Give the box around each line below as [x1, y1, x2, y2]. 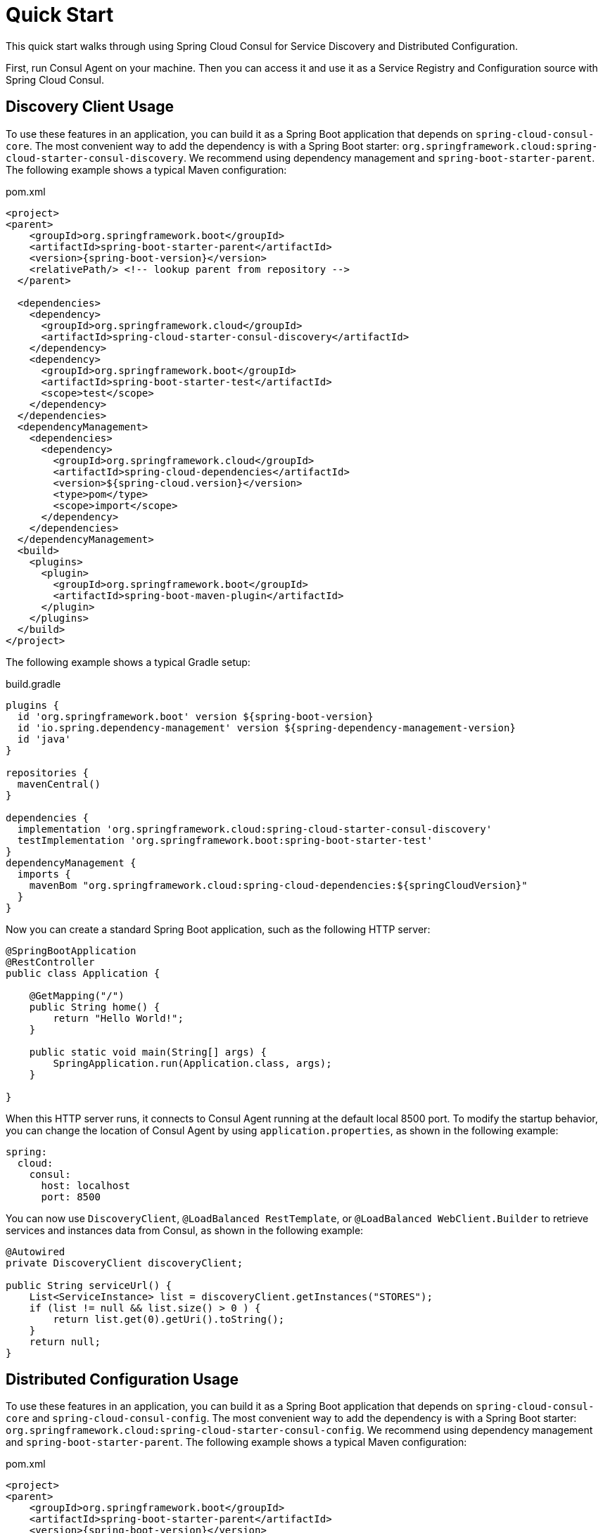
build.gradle [6, 677, 61, 690]
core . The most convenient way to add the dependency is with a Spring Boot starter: [6, 139, 400, 152]
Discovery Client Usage [6, 98, 174, 116]
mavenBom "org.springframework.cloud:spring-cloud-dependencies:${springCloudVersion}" [29, 879, 528, 891]
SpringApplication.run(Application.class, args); [53, 1057, 332, 1069]
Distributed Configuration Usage [6, 1371, 239, 1389]
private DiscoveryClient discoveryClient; [6, 1257, 243, 1269]
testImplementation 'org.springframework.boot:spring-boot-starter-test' [17, 834, 433, 846]
